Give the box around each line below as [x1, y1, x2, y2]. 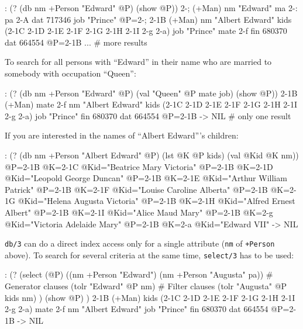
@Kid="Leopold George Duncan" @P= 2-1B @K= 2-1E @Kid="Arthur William [5, 172, 287, 184]
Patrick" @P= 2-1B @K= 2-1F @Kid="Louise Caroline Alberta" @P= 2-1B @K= [5, 183, 290, 195]
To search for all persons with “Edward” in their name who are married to [5, 56, 272, 68]
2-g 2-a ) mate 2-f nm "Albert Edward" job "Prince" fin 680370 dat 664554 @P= [5, 303, 290, 315]
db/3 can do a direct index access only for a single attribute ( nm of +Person [5, 237, 275, 250]
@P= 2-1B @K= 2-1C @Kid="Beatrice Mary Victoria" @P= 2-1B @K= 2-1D [5, 160, 273, 172]
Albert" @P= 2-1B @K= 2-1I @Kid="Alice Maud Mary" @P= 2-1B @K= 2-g [5, 206, 273, 218]
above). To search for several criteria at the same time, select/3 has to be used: [5, 248, 294, 261]
